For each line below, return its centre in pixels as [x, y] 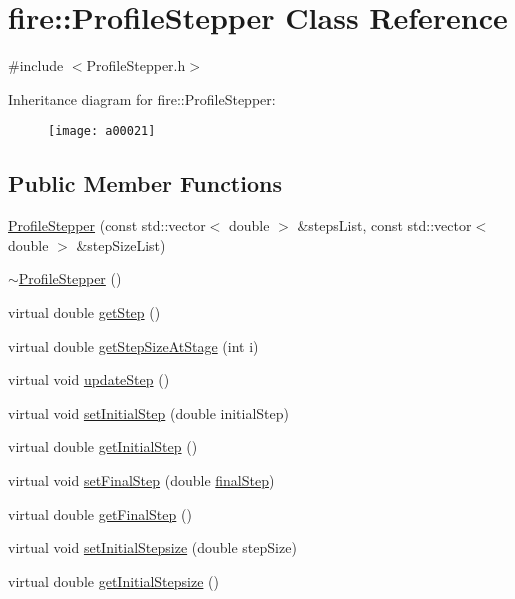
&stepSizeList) [121, 244]
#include [36, 65]
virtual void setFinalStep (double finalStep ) [141, 479]
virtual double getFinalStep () [100, 513]
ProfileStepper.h [136, 65]
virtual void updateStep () [89, 379]
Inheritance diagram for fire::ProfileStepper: [142, 98]
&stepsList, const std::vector [384, 225]
